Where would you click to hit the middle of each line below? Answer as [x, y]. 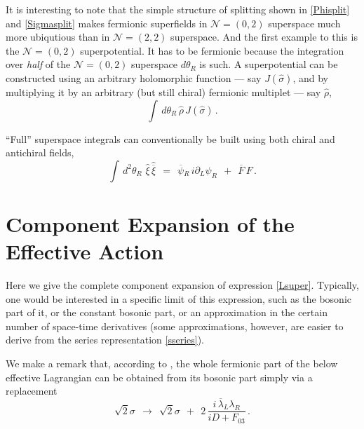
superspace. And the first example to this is [264, 37]
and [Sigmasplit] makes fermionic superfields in [107, 23]
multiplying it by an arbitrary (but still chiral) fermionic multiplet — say [163, 91]
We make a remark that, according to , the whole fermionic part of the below [172, 363]
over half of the [38, 64]
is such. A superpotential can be [269, 64]
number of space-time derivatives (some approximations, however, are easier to [175, 326]
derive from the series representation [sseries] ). [105, 340]
